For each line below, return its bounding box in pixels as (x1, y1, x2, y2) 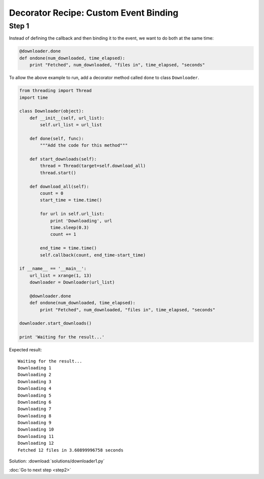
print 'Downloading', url (50, 218, 112, 224)
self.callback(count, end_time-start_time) (40, 252, 146, 258)
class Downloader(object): (19, 108, 84, 114)
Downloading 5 (18, 392, 51, 398)
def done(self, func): (29, 136, 84, 141)
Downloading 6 (18, 399, 51, 405)
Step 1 (9, 22, 29, 30)
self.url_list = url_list (40, 122, 102, 128)
